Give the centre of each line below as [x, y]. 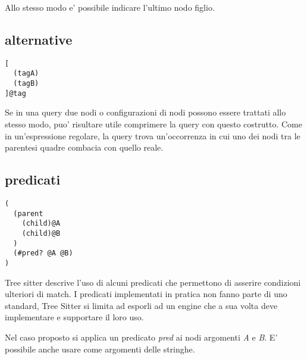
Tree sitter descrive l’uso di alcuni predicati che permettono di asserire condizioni [153, 282]
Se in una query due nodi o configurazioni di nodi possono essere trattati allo [145, 112]
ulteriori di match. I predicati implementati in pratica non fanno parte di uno [146, 294]
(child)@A [41, 224]
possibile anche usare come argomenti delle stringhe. [100, 349]
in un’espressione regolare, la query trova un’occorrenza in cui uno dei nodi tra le [153, 135]
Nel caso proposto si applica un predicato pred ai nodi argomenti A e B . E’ [141, 337]
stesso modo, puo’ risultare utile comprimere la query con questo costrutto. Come [153, 124]
